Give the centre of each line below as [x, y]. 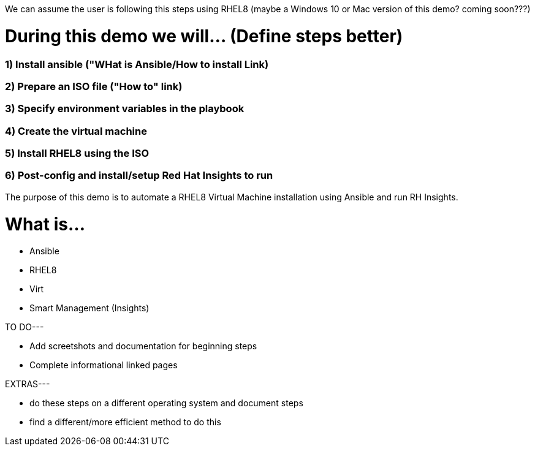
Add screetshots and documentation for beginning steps [143, 346]
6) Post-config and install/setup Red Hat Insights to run [139, 176]
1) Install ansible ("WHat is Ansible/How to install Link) [137, 64]
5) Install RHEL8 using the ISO [77, 153]
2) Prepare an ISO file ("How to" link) [94, 86]
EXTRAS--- [28, 384]
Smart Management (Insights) [89, 308]
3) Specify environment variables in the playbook [125, 109]
